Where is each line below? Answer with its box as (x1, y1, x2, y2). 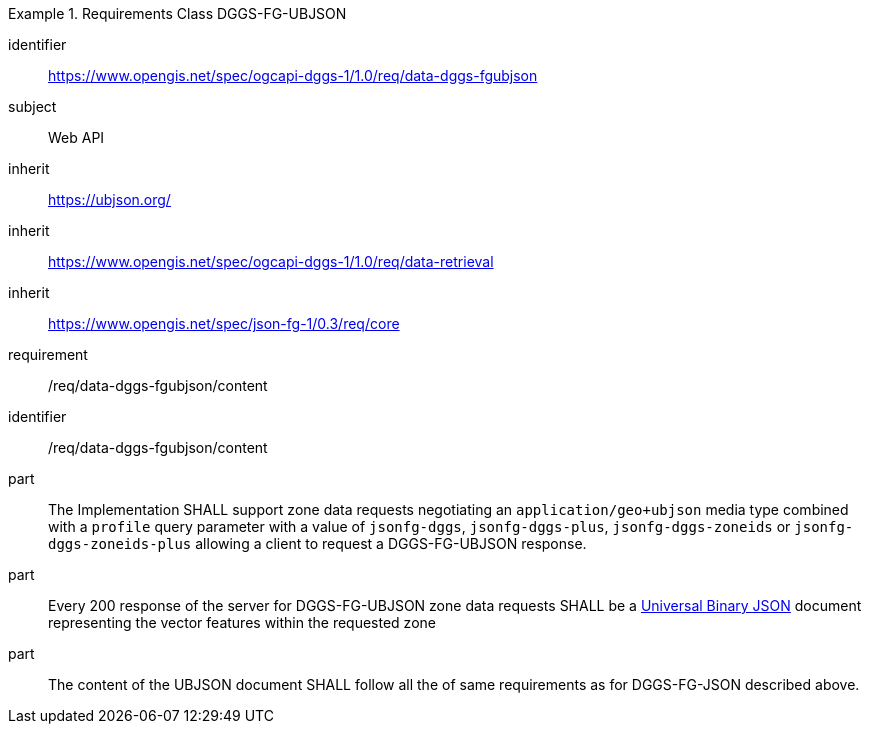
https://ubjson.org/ (48, 191, 171, 208)
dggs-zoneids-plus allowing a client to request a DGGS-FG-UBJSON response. (48, 535, 587, 552)
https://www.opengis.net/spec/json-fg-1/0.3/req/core (48, 315, 400, 332)
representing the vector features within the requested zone (48, 614, 436, 631)
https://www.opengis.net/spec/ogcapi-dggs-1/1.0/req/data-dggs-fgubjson (48, 67, 538, 84)
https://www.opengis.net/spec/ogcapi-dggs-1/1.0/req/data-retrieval (48, 253, 494, 270)
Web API (48, 129, 105, 146)
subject (8, 98, 57, 115)
